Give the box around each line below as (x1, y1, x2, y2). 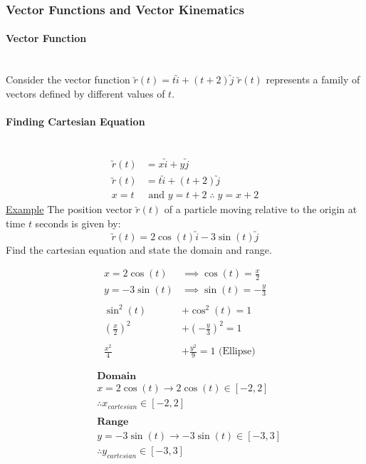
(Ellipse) (219, 346, 256, 357)
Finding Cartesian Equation (6, 114, 145, 129)
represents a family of (266, 72, 360, 87)
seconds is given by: (35, 215, 121, 230)
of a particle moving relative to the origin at (164, 202, 357, 217)
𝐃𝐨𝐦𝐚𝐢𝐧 (97, 371, 137, 382)
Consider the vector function (6, 72, 130, 87)
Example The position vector (6, 202, 132, 217)
